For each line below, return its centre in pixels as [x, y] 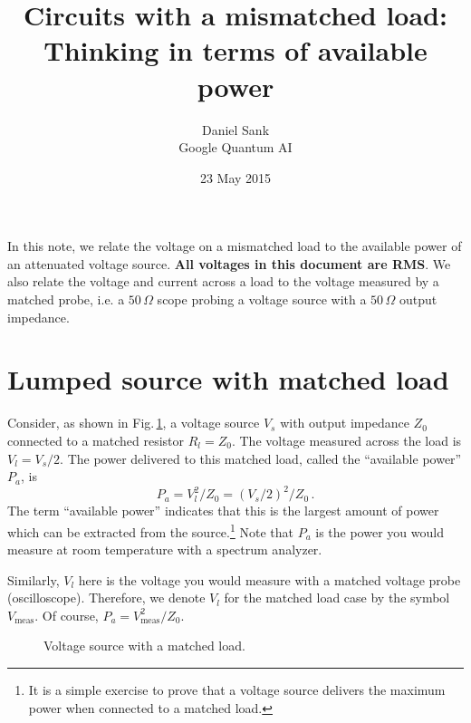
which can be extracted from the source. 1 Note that [150, 530]
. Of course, [67, 615]
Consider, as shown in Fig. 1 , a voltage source [134, 423]
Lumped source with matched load [228, 379]
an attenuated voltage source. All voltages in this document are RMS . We [229, 263]
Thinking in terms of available [235, 50]
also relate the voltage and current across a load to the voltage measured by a [223, 281]
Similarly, [34, 579]
